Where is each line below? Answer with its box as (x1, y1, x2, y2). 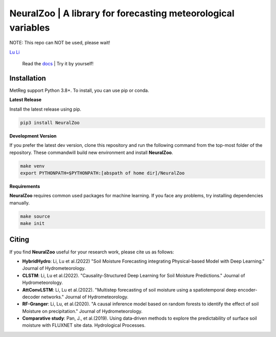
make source (20, 213, 51, 219)
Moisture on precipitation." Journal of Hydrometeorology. (22, 308, 143, 314)
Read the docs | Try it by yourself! (22, 61, 94, 67)
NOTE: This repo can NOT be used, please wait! (9, 40, 110, 46)
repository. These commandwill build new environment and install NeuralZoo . (9, 149, 173, 155)
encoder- (238, 287, 258, 293)
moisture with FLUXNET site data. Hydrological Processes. (22, 322, 146, 328)
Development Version (9, 133, 57, 139)
